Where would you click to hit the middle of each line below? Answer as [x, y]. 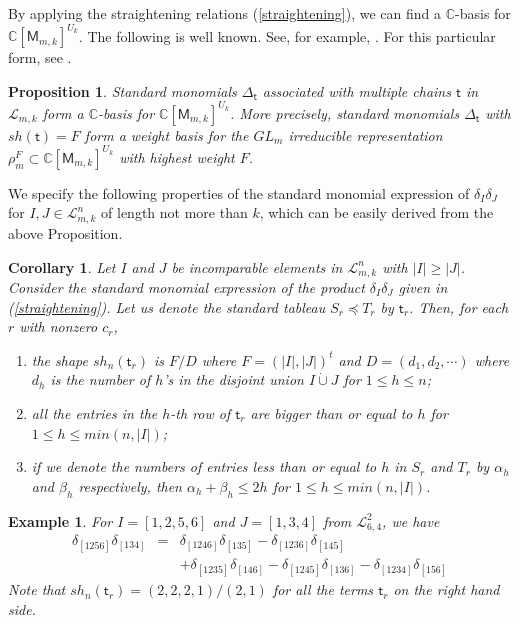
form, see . [40, 57]
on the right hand [446, 589]
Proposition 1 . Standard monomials [122, 90]
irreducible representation [365, 134]
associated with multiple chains [356, 90]
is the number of [100, 379]
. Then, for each [459, 306]
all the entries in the [94, 412]
